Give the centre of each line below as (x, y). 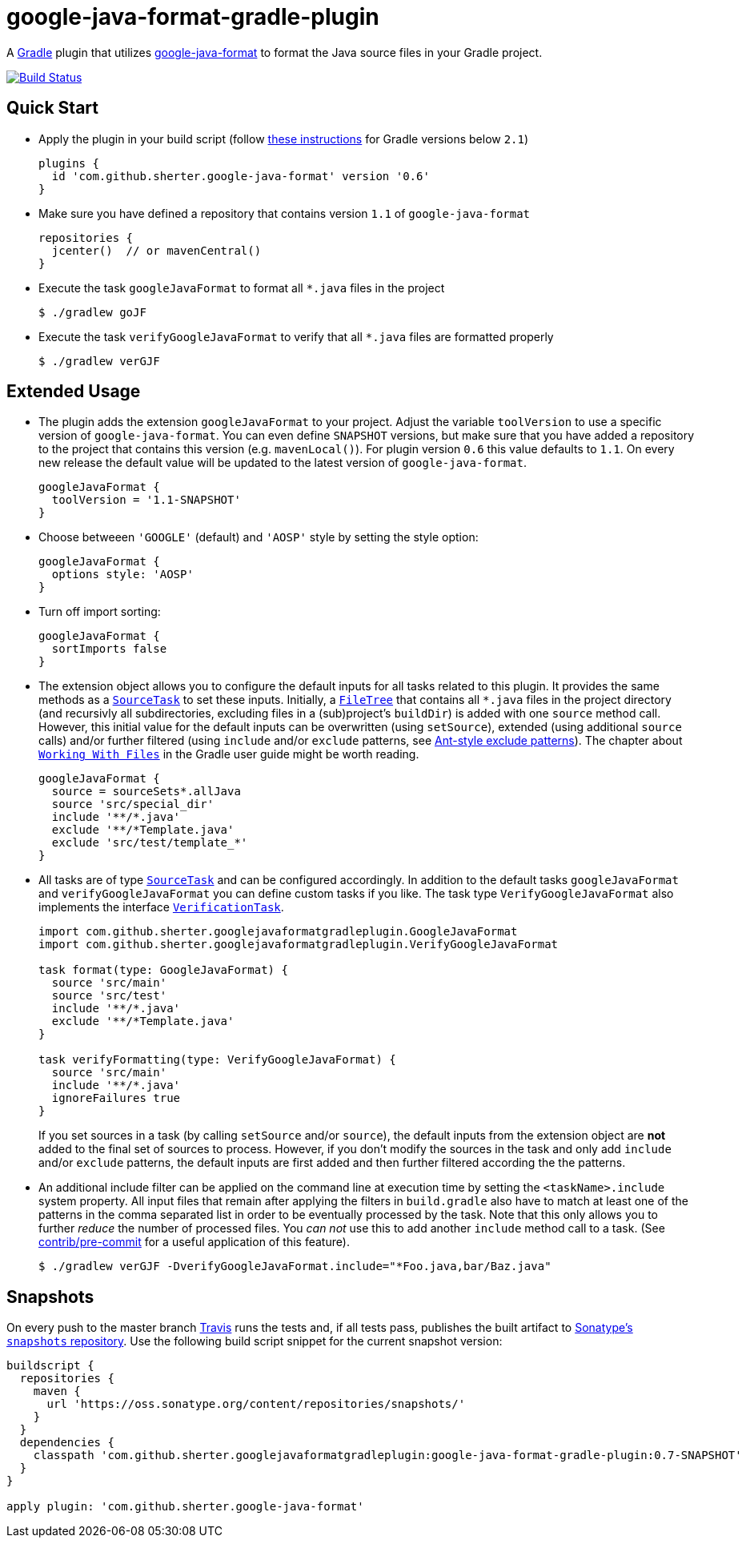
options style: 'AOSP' (122, 575)
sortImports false (109, 649)
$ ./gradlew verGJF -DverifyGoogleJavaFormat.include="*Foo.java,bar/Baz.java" (295, 1267)
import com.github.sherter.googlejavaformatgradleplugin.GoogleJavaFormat (278, 932)
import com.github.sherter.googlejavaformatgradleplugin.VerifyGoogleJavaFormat (299, 945)
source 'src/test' (109, 996)
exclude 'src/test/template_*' (150, 843)
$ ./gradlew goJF (92, 312)
